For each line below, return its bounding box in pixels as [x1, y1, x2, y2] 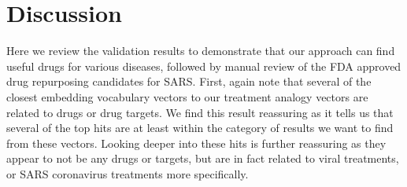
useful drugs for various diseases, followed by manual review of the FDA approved [6, 57, 401, 74]
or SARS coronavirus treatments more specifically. [6, 165, 249, 181]
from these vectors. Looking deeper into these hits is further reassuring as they [6, 134, 387, 151]
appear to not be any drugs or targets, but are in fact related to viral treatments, [6, 150, 399, 167]
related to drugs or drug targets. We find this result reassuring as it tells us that [6, 104, 394, 120]
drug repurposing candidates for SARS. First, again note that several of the [6, 73, 372, 90]
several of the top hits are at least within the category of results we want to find [6, 119, 394, 136]
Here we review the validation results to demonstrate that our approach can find [6, 42, 395, 59]
